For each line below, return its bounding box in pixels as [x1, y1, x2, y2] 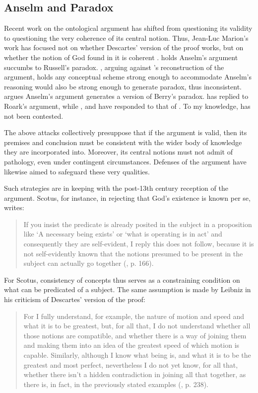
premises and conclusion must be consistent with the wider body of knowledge [4, 137, 242, 147]
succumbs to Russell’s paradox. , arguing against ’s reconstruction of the [4, 62, 224, 72]
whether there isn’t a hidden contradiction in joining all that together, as [23, 369, 246, 380]
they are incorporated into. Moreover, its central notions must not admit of [4, 147, 233, 157]
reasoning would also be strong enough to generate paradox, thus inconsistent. [4, 81, 242, 91]
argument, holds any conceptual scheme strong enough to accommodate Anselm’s [4, 72, 252, 82]
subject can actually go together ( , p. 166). [23, 258, 154, 268]
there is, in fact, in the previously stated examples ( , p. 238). [23, 379, 208, 389]
